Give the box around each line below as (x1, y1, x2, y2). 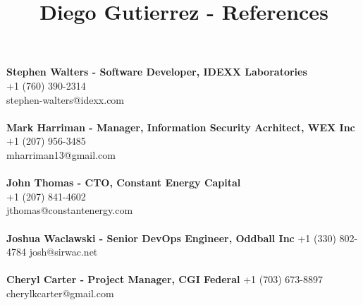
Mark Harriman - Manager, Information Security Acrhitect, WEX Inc (6, 119, 355, 134)
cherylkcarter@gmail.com (6, 285, 114, 300)
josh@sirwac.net (29, 244, 98, 259)
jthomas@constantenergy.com (6, 203, 133, 217)
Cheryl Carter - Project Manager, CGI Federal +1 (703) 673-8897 (6, 272, 323, 287)
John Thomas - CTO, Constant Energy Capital (6, 175, 241, 190)
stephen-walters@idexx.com (6, 92, 125, 107)
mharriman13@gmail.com (6, 147, 116, 162)
